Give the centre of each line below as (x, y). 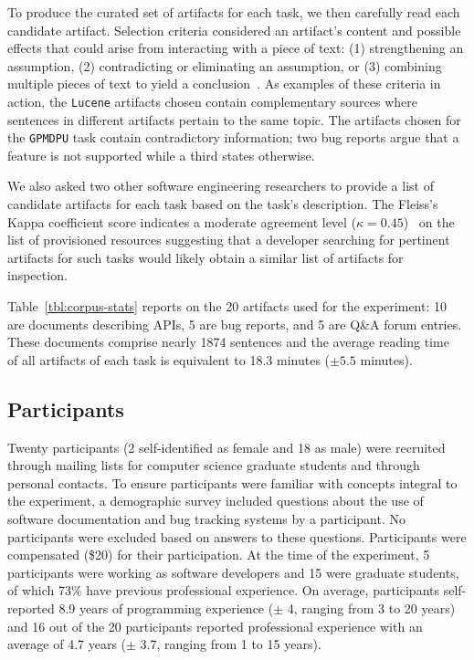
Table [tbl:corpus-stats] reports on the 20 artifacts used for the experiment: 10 (227, 306)
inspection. (37, 275)
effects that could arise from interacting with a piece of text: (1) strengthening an (236, 48)
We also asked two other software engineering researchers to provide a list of (221, 186)
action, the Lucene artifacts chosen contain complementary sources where (212, 101)
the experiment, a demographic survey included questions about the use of (216, 501)
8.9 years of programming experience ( (166, 608)
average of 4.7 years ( (67, 644)
